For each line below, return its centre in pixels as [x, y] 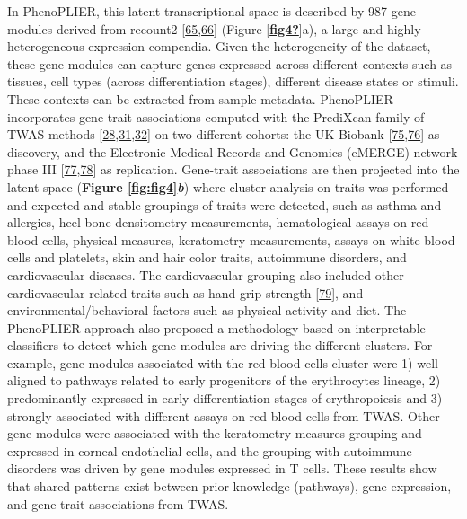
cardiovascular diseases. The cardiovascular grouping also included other [206, 274]
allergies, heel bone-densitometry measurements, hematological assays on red [218, 222]
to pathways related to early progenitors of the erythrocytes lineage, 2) [246, 380]
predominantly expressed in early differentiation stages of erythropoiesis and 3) [225, 398]
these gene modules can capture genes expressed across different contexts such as [230, 63]
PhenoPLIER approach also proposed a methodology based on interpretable [216, 327]
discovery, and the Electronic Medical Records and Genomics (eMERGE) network [233, 151]
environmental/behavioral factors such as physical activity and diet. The [207, 310]
